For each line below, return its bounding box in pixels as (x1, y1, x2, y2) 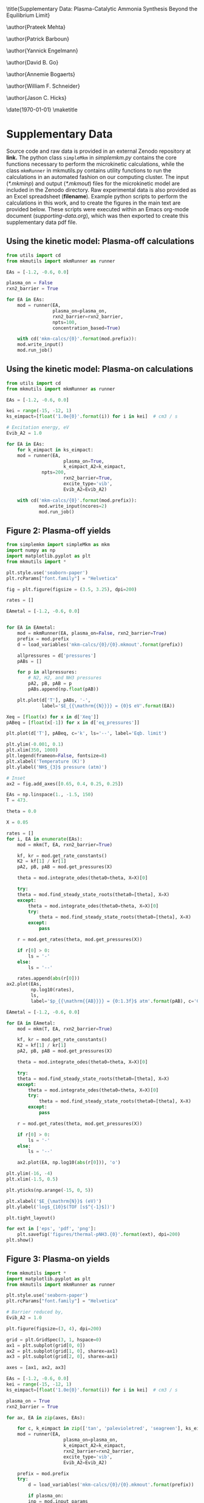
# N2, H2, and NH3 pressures (28, 675, 102, 681)
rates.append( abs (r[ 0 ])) (17, 975, 80, 982)
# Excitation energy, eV (6, 424, 69, 431)
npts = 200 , (41, 469, 67, 475)
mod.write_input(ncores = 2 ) (38, 503, 107, 509)
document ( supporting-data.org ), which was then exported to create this (6, 212, 189, 219)
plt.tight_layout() (6, 1214, 56, 1221)
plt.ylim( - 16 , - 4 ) (6, 1171, 53, 1177)
